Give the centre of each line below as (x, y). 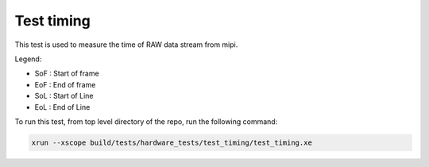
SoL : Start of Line (64, 96)
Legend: (28, 59)
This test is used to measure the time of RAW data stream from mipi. (126, 45)
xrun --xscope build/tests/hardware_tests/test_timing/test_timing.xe (172, 142)
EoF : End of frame (65, 84)
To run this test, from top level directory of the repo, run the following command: (146, 121)
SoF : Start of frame (67, 74)
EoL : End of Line (62, 107)
